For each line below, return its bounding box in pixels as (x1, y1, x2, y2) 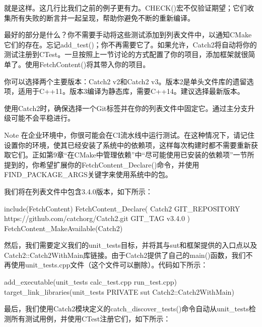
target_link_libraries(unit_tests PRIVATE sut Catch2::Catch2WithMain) (4, 286, 234, 297)
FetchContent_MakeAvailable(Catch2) (4, 223, 123, 233)
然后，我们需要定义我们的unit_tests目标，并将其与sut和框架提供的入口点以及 (4, 240, 257, 250)
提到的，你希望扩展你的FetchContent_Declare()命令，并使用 (4, 159, 200, 170)
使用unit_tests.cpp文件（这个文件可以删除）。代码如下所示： (11, 259, 208, 270)
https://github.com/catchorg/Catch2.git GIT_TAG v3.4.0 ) (4, 213, 190, 224)
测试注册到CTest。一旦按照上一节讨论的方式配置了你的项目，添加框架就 (4, 49, 241, 60)
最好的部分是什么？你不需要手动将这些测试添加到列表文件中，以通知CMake (4, 29, 252, 40)
